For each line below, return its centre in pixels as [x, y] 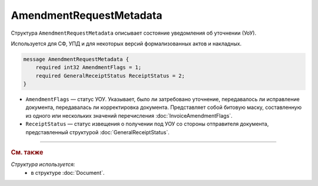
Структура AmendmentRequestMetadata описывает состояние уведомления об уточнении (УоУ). [133, 33]
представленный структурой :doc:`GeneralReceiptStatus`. [98, 132]
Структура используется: [43, 164]
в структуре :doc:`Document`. [68, 172]
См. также [27, 152]
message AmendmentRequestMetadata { [76, 59]
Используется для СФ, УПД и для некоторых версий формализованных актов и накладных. [126, 44]
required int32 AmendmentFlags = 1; [88, 67]
